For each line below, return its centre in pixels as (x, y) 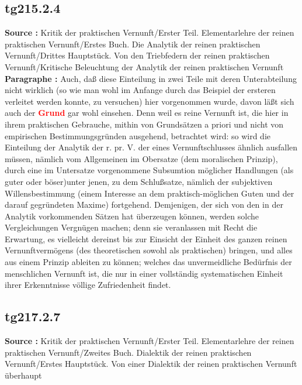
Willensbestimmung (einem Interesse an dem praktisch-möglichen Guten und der (150, 193)
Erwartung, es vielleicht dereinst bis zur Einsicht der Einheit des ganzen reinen (146, 238)
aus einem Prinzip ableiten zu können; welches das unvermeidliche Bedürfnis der (148, 262)
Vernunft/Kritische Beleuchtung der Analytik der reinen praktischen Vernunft (144, 66)
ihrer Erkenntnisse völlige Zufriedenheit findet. (88, 285)
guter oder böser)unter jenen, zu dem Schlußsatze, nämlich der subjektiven (139, 181)
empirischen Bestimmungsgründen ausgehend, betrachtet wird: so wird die (138, 135)
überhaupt (23, 375)
